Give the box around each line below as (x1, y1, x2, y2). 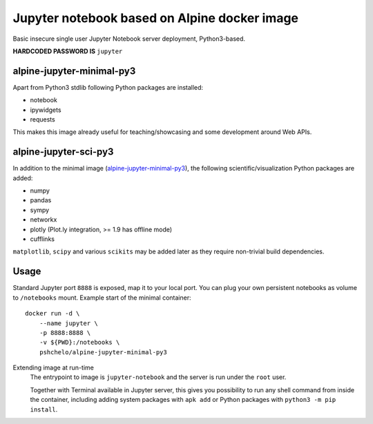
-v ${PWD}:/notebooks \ (39, 338, 120, 347)
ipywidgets (30, 106, 61, 114)
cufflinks (30, 235, 55, 243)
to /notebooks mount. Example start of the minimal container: (12, 293, 191, 302)
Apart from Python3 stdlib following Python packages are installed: (12, 83, 204, 91)
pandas (30, 196, 52, 204)
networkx (30, 215, 57, 224)
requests (30, 115, 55, 124)
